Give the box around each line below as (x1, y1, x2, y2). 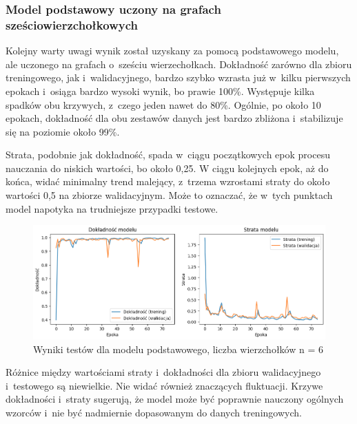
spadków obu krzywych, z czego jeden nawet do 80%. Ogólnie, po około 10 (6, 97, 321, 112)
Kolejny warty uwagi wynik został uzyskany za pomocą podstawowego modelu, (6, 43, 339, 58)
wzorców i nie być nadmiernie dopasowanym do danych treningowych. (6, 405, 302, 420)
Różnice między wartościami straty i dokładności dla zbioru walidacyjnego (6, 365, 321, 379)
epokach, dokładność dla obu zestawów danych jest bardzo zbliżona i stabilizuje (6, 111, 343, 125)
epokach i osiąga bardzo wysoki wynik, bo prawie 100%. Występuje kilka (6, 83, 315, 98)
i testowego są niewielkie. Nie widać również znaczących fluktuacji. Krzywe (6, 378, 323, 392)
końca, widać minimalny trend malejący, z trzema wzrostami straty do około (6, 174, 330, 189)
